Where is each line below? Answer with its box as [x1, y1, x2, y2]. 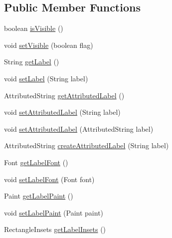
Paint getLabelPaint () [4, 191, 73, 201]
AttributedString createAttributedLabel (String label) [4, 140, 169, 151]
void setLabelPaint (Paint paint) [4, 207, 104, 218]
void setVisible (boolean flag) [4, 39, 93, 50]
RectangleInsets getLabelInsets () [4, 224, 106, 235]
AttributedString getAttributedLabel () [4, 90, 125, 100]
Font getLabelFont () [4, 157, 68, 167]
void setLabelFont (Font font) [4, 174, 95, 184]
